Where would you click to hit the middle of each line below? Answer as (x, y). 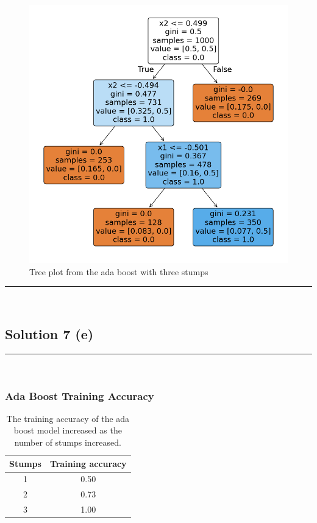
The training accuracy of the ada (68, 418)
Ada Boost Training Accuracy (80, 395)
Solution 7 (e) (49, 334)
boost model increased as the (68, 430)
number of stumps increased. (68, 442)
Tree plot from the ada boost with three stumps (119, 271)
